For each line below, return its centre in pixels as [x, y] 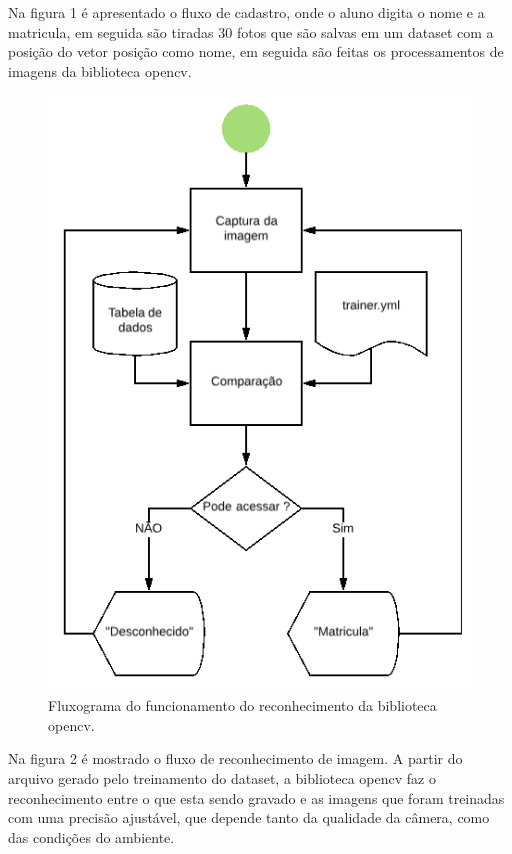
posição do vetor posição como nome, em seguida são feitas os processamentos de [256, 51]
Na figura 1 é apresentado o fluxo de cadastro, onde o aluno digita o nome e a [246, 12]
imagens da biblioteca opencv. [100, 70]
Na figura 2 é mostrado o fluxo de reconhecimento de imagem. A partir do [235, 758]
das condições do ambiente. [91, 836]
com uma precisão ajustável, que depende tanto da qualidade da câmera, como [249, 817]
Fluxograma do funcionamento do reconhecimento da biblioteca [242, 705]
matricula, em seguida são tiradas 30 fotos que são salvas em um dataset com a [251, 31]
